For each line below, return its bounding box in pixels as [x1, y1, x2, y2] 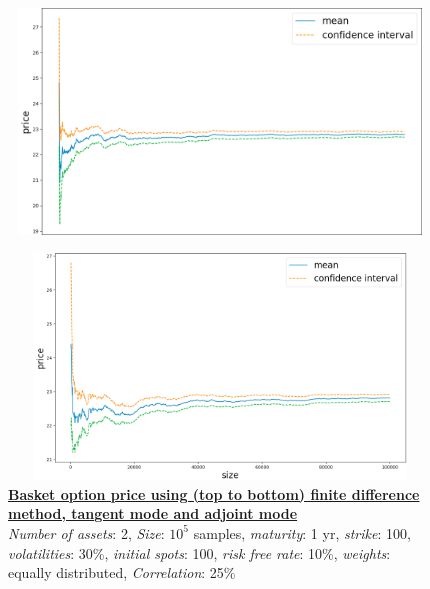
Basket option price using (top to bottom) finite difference [8, 483, 420, 504]
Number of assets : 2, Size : [8, 522, 165, 543]
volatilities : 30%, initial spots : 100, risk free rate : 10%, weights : [8, 542, 391, 563]
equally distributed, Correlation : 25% [8, 562, 236, 583]
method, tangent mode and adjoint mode [8, 503, 298, 524]
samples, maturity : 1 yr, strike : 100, [193, 522, 411, 543]
